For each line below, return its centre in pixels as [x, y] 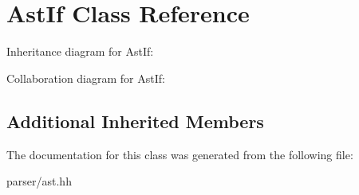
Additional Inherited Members [135, 121]
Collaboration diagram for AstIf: [86, 78]
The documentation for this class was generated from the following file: [180, 154]
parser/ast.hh [39, 181]
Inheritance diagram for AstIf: [80, 51]
